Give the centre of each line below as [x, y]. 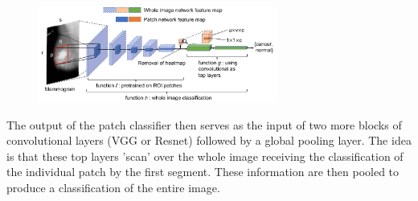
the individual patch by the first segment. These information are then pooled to [203, 172]
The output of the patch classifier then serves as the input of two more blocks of [204, 124]
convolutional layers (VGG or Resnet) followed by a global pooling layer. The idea [209, 140]
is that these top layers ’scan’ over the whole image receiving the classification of [205, 156]
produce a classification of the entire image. [113, 187]
